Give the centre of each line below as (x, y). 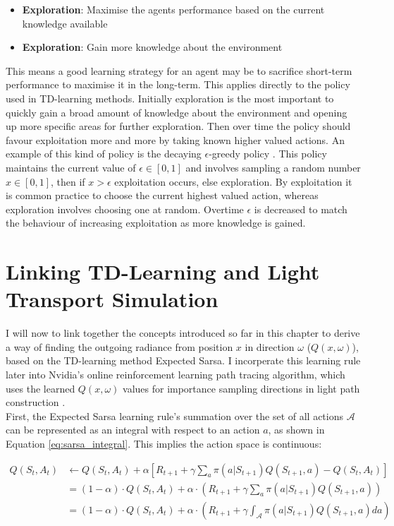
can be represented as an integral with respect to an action (133, 430)
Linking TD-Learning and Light (163, 271)
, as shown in (296, 430)
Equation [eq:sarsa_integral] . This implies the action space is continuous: (164, 443)
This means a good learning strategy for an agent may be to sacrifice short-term (179, 70)
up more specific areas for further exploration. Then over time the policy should (178, 126)
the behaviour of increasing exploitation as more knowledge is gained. (156, 223)
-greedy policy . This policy (268, 154)
